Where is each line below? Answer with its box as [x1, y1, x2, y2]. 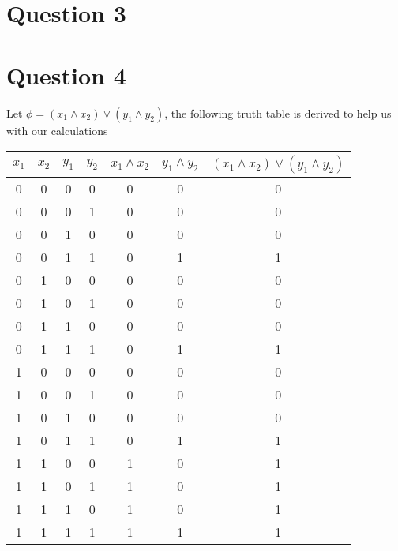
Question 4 [6, 58, 126, 91]
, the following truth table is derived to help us [164, 104, 392, 121]
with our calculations [6, 122, 108, 138]
